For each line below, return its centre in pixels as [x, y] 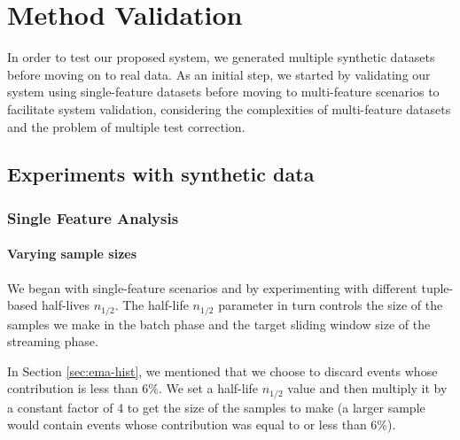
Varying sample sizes [72, 254]
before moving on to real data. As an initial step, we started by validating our [219, 74]
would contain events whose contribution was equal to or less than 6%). [202, 425]
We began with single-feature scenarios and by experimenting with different [212, 287]
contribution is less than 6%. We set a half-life [133, 388]
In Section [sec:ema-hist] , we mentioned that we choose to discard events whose [222, 371]
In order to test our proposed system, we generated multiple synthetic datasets [221, 57]
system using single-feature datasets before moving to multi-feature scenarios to [223, 92]
